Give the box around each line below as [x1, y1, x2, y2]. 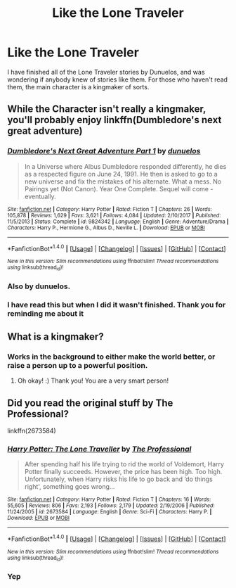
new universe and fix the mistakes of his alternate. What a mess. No [24, 177, 222, 186]
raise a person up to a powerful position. [7, 360, 148, 370]
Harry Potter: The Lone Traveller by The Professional [7, 444, 192, 454]
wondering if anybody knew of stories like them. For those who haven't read [7, 75, 228, 84]
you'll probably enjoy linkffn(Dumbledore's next [7, 114, 222, 126]
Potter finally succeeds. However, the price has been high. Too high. [24, 468, 223, 476]
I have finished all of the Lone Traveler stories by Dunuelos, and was [7, 68, 205, 76]
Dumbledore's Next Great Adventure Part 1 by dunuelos [7, 146, 201, 156]
